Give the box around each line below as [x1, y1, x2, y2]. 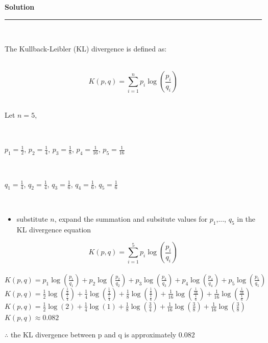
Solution [5, 2, 35, 12]
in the [237, 213, 256, 224]
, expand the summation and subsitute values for [54, 213, 208, 224]
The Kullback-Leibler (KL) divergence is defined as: [5, 43, 167, 54]
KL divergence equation [16, 224, 91, 234]
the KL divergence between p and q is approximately [10, 329, 177, 339]
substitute [16, 213, 48, 224]
